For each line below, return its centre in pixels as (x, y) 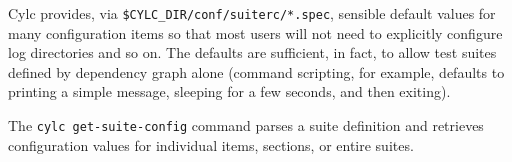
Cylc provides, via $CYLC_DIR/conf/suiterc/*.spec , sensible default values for (252, 13)
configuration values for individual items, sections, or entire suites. (211, 144)
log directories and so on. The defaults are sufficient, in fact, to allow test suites (252, 52)
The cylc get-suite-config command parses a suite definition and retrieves (246, 125)
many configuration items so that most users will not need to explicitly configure (255, 32)
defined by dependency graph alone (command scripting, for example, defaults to (256, 71)
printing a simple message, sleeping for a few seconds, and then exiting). (229, 91)
